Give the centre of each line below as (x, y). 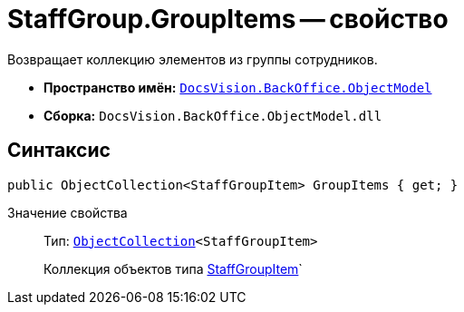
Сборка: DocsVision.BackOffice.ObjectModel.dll (213, 115)
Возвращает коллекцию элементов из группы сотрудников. (193, 59)
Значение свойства (68, 212)
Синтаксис (59, 151)
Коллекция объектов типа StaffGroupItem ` (173, 268)
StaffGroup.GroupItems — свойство (228, 19)
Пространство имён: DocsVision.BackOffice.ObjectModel (238, 87)
